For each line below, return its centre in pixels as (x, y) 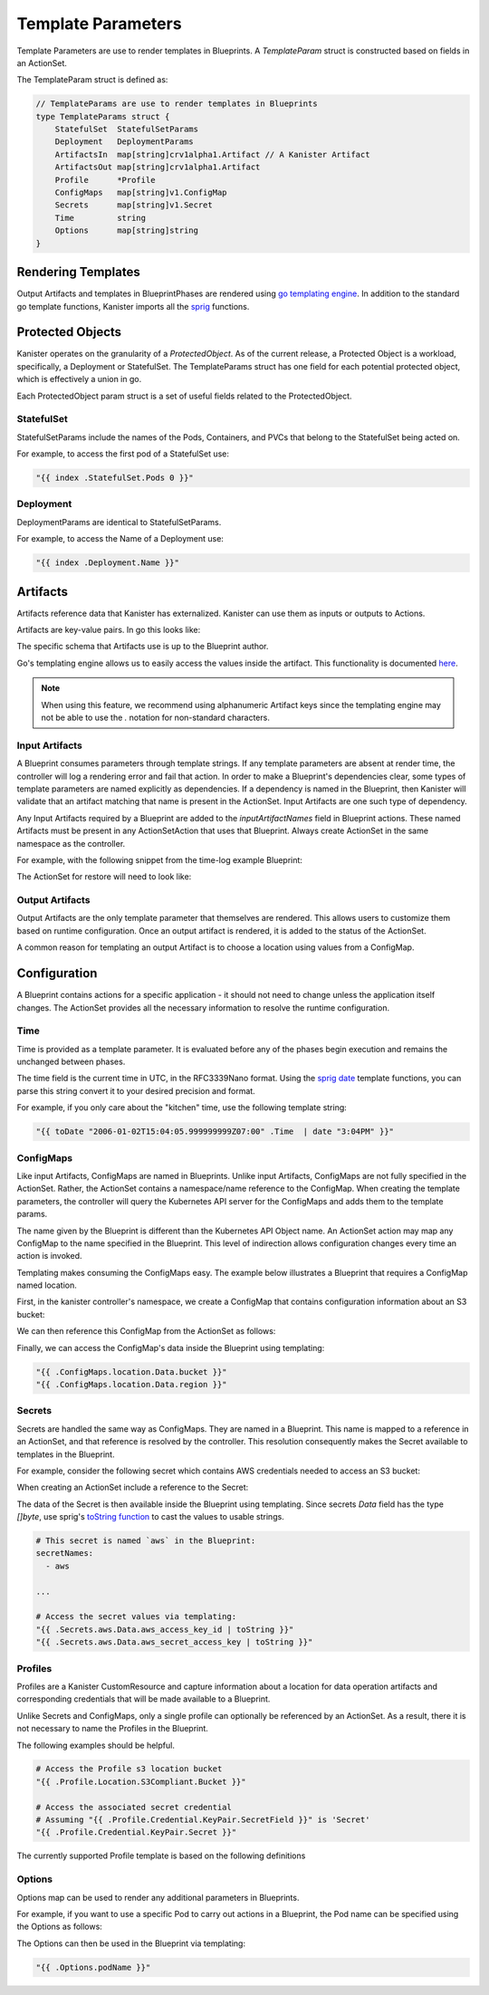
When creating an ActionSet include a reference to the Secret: (133, 1487)
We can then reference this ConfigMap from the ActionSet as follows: (146, 1331)
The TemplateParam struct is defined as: (92, 80)
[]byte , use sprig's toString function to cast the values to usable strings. (150, 1517)
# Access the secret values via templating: (136, 1617)
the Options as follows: (60, 1927)
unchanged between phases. (71, 1062)
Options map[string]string (127, 230)
